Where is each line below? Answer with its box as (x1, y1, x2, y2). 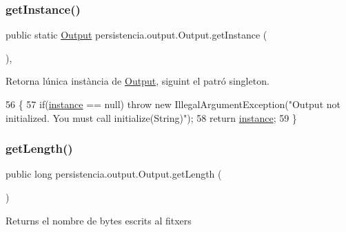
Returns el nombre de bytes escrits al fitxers (6, 213, 192, 227)
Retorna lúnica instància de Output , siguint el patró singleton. (6, 74, 269, 88)
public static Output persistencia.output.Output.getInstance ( (6, 28, 267, 42)
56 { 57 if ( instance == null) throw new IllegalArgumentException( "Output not (6, 97, 340, 111)
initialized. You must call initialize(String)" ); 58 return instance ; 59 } (6, 110, 297, 125)
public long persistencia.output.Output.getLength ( (6, 167, 222, 181)
